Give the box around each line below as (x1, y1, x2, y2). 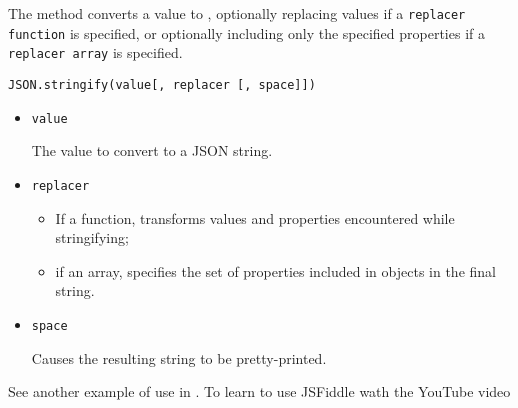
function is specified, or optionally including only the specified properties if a (8, 22, 485, 43)
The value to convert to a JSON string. (31, 140, 273, 161)
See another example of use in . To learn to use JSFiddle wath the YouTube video (8, 381, 511, 402)
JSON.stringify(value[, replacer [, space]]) (8, 77, 316, 92)
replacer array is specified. (8, 42, 183, 63)
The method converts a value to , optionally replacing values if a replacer (8, 3, 466, 23)
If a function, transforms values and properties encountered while (55, 207, 455, 228)
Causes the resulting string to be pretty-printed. (31, 347, 327, 368)
